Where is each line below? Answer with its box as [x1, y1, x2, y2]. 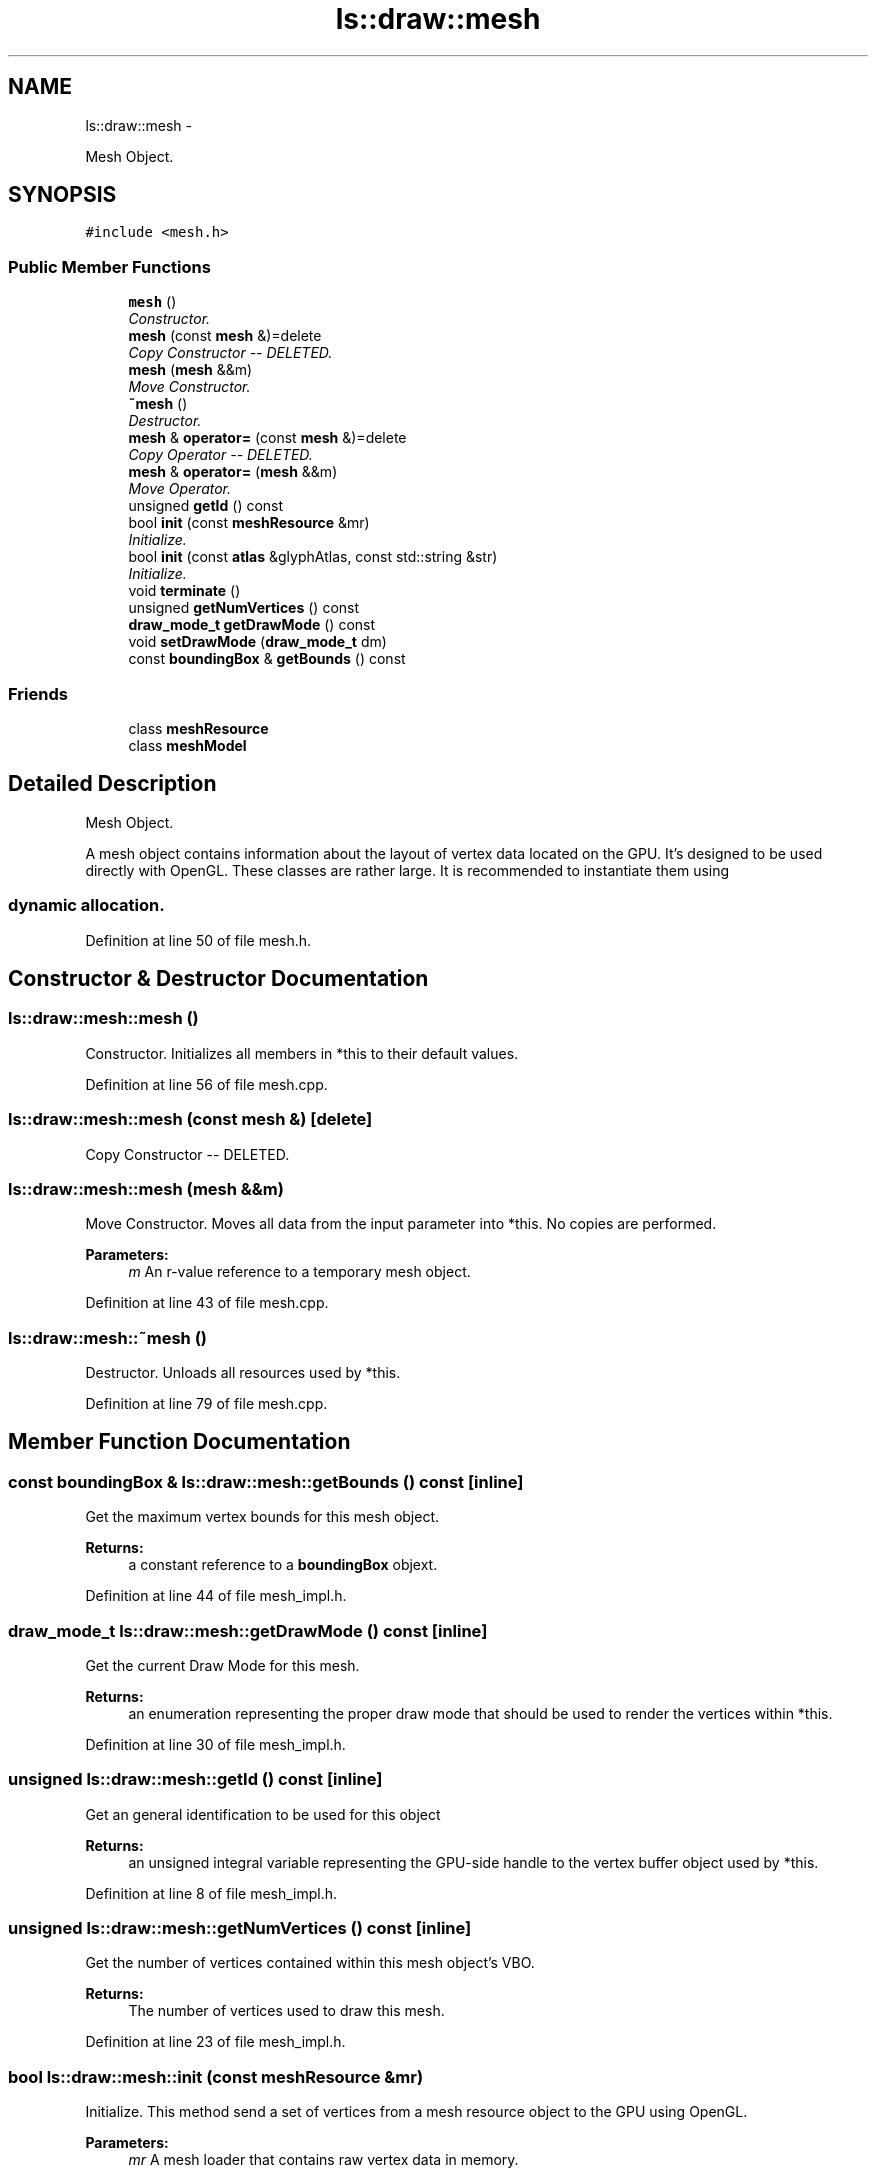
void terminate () [128, 582, 241, 600]
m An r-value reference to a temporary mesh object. [128, 1263, 471, 1281]
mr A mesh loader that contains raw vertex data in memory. [128, 2151, 519, 2169]
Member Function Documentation [8, 1429, 351, 1455]
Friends [8, 683, 68, 704]
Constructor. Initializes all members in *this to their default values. [85, 1044, 519, 1062]
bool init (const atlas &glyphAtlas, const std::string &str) [128, 548, 498, 566]
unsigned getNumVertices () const [128, 599, 360, 617]
